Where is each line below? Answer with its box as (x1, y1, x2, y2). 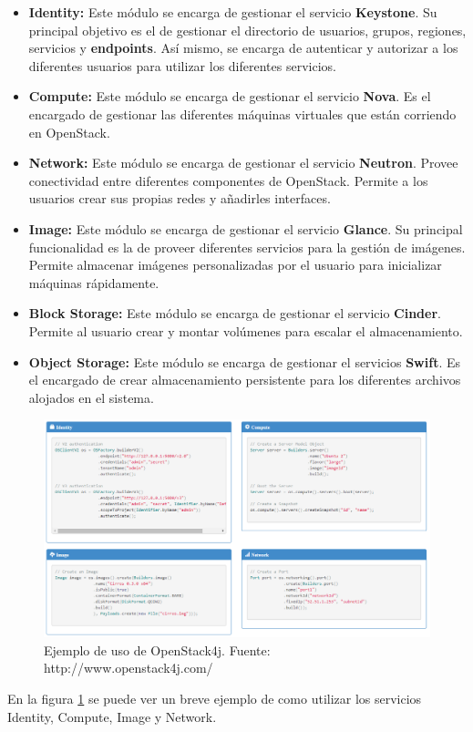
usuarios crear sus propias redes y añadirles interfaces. (28, 189, 331, 208)
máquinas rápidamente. (28, 273, 159, 292)
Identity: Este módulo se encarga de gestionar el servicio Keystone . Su (28, 3, 437, 21)
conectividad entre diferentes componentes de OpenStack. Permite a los (28, 170, 428, 190)
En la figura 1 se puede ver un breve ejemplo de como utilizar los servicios (7, 688, 422, 707)
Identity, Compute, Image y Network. (7, 706, 217, 726)
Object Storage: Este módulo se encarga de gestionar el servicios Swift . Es (28, 352, 460, 371)
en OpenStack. (28, 122, 110, 141)
